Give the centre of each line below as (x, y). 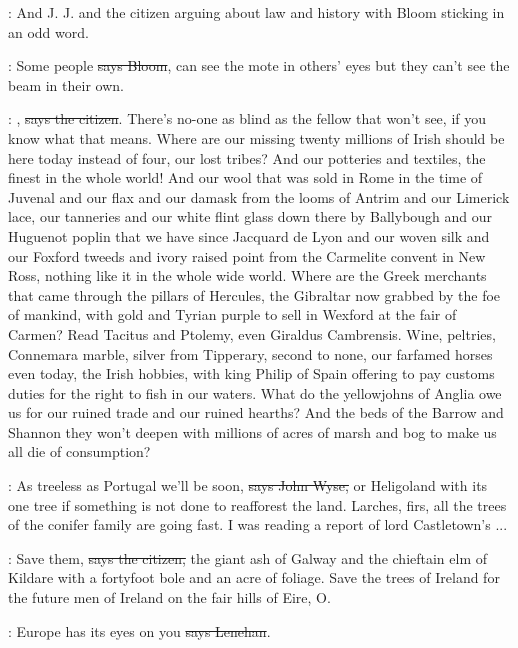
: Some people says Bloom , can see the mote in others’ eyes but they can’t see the (259, 65)
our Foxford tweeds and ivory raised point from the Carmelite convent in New (247, 255)
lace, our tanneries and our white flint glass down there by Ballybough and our (250, 216)
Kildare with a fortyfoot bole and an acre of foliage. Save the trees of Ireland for (254, 577)
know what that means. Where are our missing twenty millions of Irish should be (256, 137)
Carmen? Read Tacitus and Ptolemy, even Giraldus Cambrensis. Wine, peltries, (252, 333)
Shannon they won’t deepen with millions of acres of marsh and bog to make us (252, 431)
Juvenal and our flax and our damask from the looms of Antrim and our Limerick (259, 196)
